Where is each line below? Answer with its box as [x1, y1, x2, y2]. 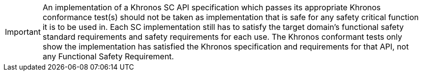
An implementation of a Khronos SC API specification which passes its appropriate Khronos [42, 2, 381, 12]
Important [5, 27, 41, 37]
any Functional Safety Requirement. [42, 51, 174, 61]
